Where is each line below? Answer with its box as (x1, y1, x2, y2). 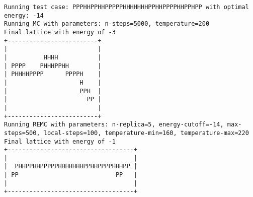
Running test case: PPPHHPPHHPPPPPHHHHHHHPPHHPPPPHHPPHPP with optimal (4, 4, 249, 11)
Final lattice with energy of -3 (4, 28, 116, 36)
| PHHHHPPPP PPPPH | (4, 71, 102, 78)
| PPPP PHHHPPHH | (4, 62, 102, 70)
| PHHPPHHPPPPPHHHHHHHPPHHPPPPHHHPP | (4, 163, 137, 170)
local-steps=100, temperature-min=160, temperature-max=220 (43, 129, 249, 137)
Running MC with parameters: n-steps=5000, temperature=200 (4, 20, 210, 28)
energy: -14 (4, 12, 44, 19)
